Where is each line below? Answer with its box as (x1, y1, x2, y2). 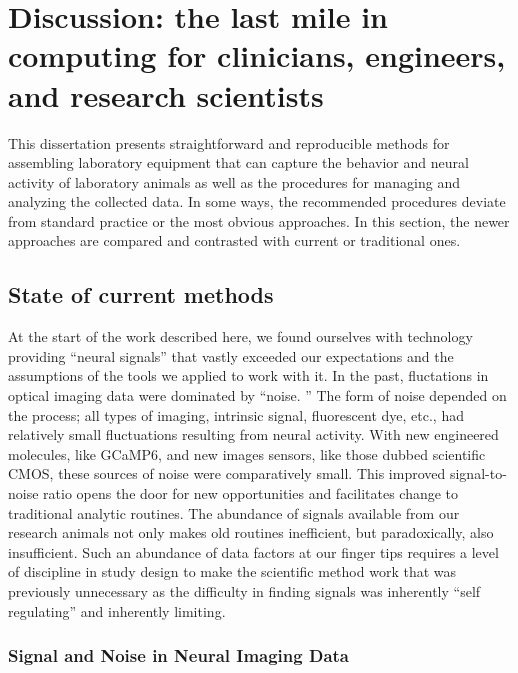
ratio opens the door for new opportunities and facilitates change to (43, 483, 459, 504)
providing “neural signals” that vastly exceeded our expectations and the (8, 345, 454, 366)
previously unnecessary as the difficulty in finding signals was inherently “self (8, 580, 481, 601)
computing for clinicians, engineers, (8, 35, 506, 76)
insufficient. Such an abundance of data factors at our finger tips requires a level (8, 541, 499, 562)
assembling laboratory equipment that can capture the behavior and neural (8, 152, 469, 173)
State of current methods (8, 279, 274, 310)
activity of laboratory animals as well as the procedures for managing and (8, 171, 461, 192)
